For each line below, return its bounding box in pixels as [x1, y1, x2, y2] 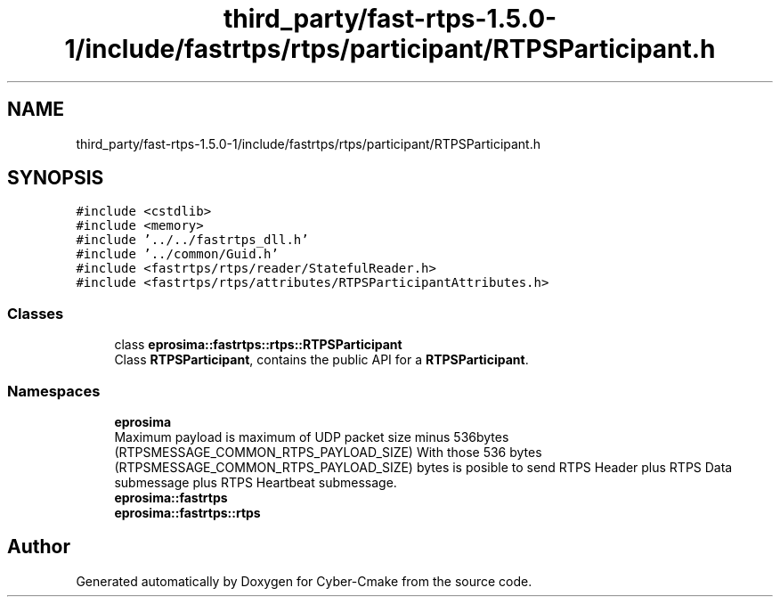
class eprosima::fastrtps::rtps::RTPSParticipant [114, 337, 402, 353]
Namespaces [7, 381, 101, 400]
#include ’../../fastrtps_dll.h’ [76, 233, 309, 248]
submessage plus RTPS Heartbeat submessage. [114, 474, 397, 490]
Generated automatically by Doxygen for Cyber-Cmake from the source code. [76, 573, 532, 589]
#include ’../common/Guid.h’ [76, 247, 279, 262]
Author [7, 535, 70, 559]
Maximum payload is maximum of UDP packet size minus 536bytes [114, 429, 509, 445]
